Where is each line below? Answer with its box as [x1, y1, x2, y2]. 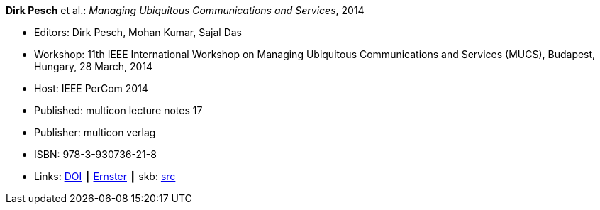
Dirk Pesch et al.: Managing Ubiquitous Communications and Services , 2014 [6, 4, 365, 16]
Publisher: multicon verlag [34, 126, 156, 138]
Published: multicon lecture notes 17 [34, 104, 203, 116]
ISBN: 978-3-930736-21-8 [34, 148, 157, 160]
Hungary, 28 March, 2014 [34, 60, 153, 72]
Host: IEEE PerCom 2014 [34, 82, 148, 94]
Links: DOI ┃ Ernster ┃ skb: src [34, 170, 176, 182]
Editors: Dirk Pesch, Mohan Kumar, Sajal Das [34, 26, 242, 38]
